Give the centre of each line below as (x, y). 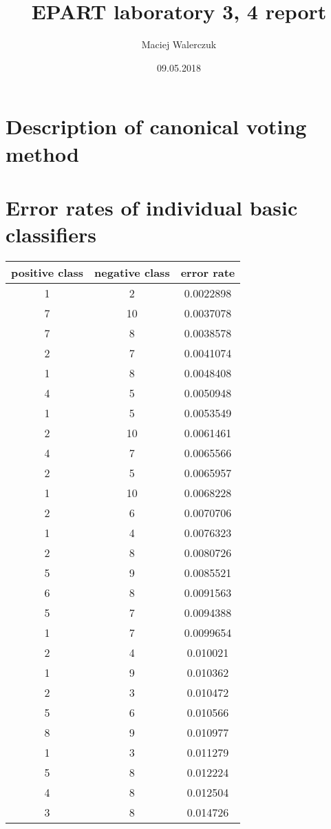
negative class (132, 272)
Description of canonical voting (156, 126)
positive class (47, 272)
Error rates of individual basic (152, 207)
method (42, 153)
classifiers (51, 234)
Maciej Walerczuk (179, 44)
